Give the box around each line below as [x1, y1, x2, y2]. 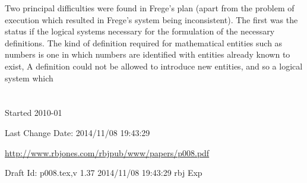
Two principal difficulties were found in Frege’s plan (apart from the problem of [5, 2, 295, 14]
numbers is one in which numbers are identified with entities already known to [5, 48, 290, 61]
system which [5, 71, 53, 84]
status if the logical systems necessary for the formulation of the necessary [5, 25, 275, 37]
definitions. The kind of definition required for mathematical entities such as [5, 36, 283, 49]
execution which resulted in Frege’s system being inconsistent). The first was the [5, 13, 298, 26]
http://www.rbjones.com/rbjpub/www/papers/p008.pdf [5, 146, 210, 159]
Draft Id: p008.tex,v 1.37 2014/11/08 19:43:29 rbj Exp [5, 166, 202, 179]
